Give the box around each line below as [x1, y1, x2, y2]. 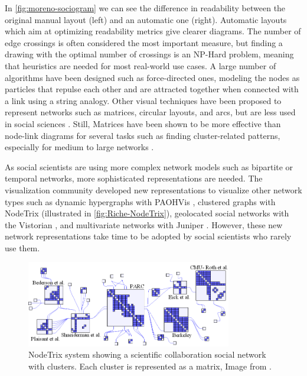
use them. [5, 241, 40, 254]
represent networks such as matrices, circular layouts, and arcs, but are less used [5, 106, 296, 118]
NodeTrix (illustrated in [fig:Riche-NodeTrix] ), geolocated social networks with [5, 207, 289, 219]
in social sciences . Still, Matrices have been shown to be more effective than [5, 117, 281, 129]
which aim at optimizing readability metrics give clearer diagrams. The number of [5, 25, 301, 37]
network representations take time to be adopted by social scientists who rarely [5, 230, 292, 242]
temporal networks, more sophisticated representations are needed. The [5, 172, 263, 184]
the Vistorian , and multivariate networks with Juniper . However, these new [5, 218, 283, 231]
